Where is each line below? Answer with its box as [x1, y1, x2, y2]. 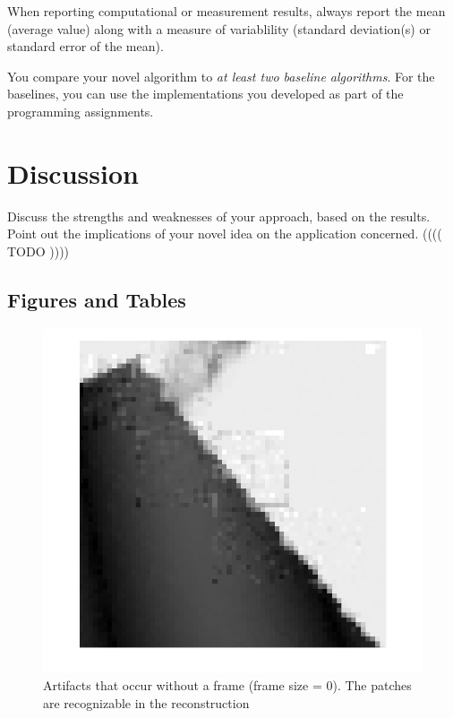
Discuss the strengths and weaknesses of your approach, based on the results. [7, 206, 431, 225]
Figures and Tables [7, 285, 186, 313]
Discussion [7, 154, 139, 191]
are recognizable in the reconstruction [43, 693, 250, 712]
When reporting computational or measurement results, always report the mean [7, 2, 446, 20]
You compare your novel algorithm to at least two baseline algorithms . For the [7, 66, 435, 85]
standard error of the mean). [7, 37, 164, 56]
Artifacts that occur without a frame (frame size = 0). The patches [43, 676, 412, 695]
